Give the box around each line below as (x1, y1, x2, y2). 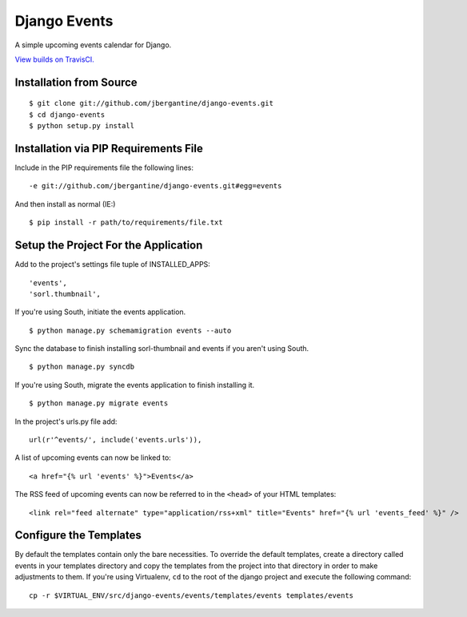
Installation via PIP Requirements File (14, 141, 203, 155)
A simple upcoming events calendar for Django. (14, 40, 172, 50)
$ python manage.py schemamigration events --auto (29, 325, 232, 335)
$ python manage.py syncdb (29, 362, 135, 372)
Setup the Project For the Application (14, 239, 203, 252)
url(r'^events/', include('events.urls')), (29, 435, 202, 445)
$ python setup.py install (29, 121, 135, 131)
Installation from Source (14, 75, 138, 89)
